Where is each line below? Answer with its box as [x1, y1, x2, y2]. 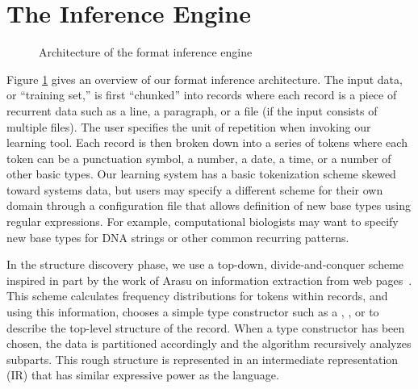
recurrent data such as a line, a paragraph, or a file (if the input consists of [6, 102, 378, 119]
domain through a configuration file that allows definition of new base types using [6, 197, 411, 214]
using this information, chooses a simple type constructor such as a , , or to [6, 303, 379, 320]
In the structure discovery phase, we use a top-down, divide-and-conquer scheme [6, 256, 404, 273]
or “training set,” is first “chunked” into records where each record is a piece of [6, 86, 397, 103]
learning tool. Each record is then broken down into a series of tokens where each [6, 134, 408, 151]
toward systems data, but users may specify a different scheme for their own [6, 181, 383, 198]
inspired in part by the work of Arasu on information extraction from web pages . [6, 271, 412, 288]
